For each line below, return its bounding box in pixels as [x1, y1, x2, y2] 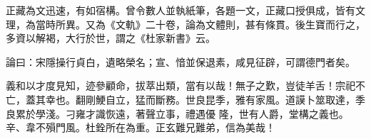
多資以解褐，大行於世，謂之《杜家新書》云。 [6, 30, 215, 45]
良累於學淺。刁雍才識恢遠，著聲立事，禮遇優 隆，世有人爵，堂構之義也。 [6, 106, 349, 121]
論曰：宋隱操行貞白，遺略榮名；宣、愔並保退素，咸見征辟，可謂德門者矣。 [6, 54, 355, 69]
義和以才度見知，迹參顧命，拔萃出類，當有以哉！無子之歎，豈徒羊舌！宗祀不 [6, 78, 365, 93]
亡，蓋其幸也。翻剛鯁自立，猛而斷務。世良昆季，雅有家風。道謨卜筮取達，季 [6, 91, 365, 106]
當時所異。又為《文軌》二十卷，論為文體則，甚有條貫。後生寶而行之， [35, 16, 365, 31]
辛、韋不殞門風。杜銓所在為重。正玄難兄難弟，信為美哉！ [6, 120, 275, 135]
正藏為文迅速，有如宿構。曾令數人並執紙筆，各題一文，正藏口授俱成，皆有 [6, 3, 355, 17]
